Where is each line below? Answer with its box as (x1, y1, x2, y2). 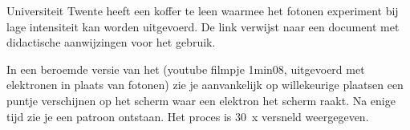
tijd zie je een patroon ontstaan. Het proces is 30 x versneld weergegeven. (6, 108, 369, 124)
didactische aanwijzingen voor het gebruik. (6, 34, 216, 51)
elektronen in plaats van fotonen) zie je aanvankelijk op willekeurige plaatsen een (6, 76, 404, 93)
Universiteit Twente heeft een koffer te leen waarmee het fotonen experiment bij (6, 2, 399, 18)
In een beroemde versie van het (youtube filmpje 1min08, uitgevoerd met (6, 60, 365, 77)
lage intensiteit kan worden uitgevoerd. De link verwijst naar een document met (6, 18, 400, 35)
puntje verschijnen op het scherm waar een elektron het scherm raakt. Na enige (6, 91, 396, 108)
